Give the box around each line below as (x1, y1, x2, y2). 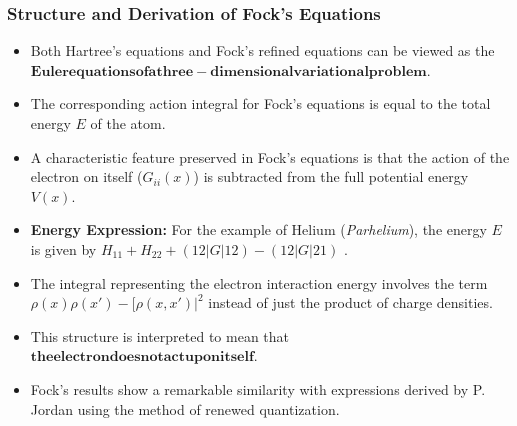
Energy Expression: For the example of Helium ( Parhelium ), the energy (30, 219, 487, 240)
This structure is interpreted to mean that (30, 325, 290, 346)
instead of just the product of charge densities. (208, 292, 493, 313)
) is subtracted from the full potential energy (193, 166, 469, 187)
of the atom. (90, 113, 166, 133)
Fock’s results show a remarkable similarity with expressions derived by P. (30, 378, 486, 399)
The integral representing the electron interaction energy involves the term (30, 272, 488, 293)
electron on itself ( (30, 166, 143, 187)
